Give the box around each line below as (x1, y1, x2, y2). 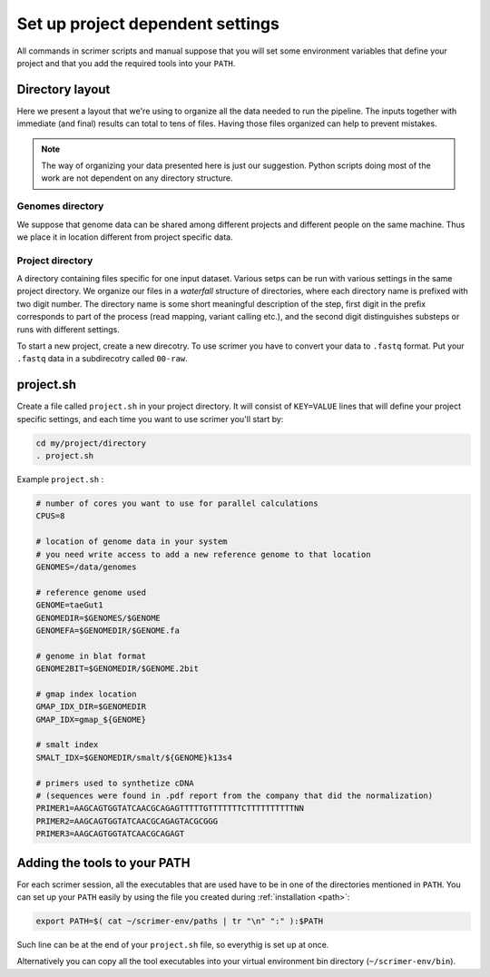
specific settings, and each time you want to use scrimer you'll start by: (16, 413, 284, 424)
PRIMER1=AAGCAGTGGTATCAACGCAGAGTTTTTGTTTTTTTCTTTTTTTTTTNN (35, 804, 304, 814)
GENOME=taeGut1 (35, 600, 103, 610)
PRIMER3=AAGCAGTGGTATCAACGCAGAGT (35, 829, 185, 839)
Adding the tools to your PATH (16, 854, 191, 871)
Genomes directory (16, 200, 104, 212)
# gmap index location (35, 688, 137, 699)
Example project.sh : (16, 474, 104, 485)
